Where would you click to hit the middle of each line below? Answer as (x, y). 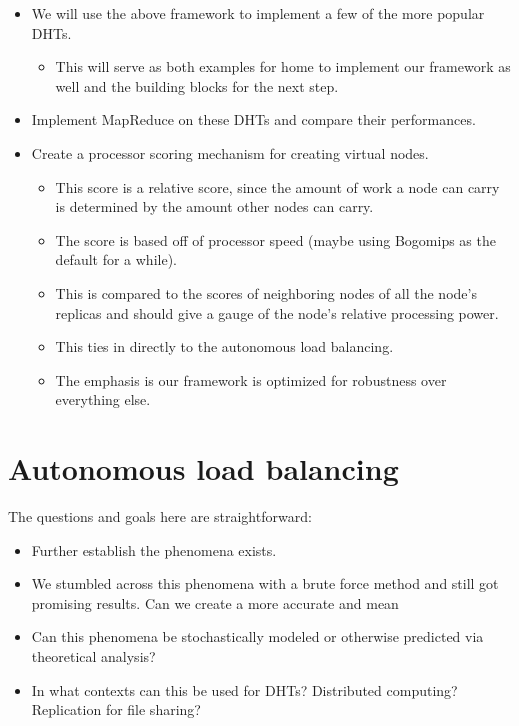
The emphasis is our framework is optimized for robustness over (251, 379)
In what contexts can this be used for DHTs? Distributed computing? (244, 689)
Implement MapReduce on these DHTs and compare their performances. (253, 119)
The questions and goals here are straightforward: (160, 516)
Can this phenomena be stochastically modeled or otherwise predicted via (257, 636)
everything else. (103, 399)
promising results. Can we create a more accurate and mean (215, 602)
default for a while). (116, 259)
